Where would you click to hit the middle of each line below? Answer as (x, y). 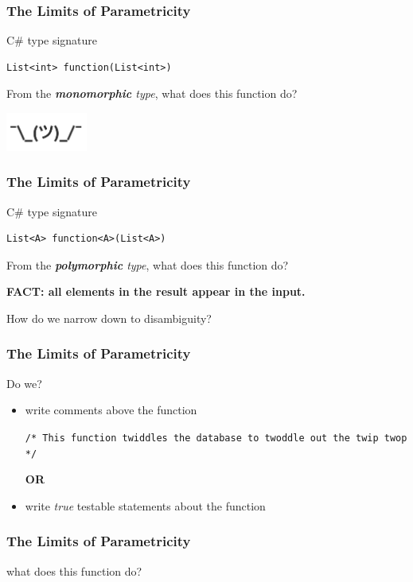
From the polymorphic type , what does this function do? (148, 264)
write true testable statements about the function (145, 505)
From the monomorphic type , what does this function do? (152, 93)
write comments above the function (111, 410)
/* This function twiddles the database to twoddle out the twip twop (216, 438)
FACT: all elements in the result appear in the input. (156, 291)
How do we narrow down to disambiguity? (109, 318)
